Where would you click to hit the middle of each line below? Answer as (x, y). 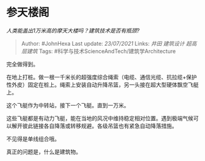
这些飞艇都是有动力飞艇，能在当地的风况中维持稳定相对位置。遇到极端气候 (100, 118)
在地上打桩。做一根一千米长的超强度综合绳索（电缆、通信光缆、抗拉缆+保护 (102, 77)
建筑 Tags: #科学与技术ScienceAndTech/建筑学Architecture (101, 51)
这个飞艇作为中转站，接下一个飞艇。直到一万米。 (68, 105)
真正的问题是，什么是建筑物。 (44, 152)
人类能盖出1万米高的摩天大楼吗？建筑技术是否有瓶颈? (73, 30)
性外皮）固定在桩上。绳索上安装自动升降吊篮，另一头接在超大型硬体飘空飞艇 (103, 84)
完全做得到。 (22, 64)
